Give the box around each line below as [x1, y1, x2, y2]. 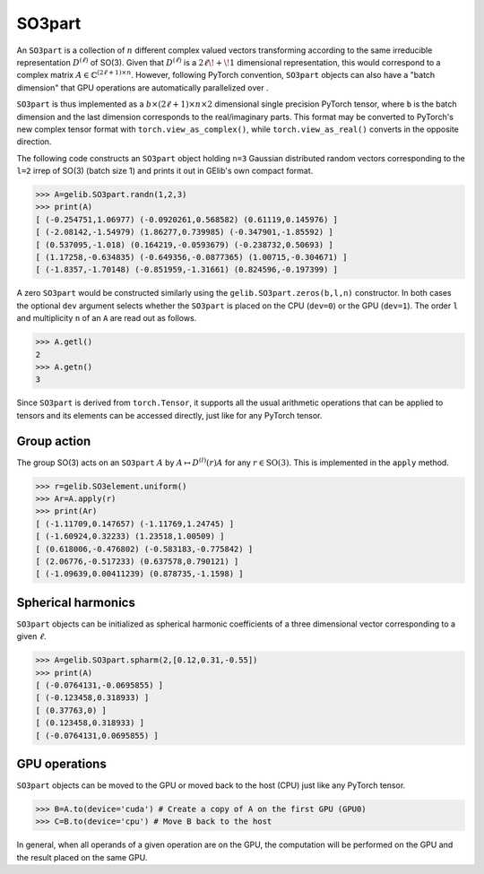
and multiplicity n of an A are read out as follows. [16, 313, 197, 324]
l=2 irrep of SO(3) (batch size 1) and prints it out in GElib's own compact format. [16, 166, 314, 177]
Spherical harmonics [16, 594, 136, 610]
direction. [16, 136, 52, 147]
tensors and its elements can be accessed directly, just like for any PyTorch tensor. [16, 410, 323, 420]
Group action [16, 433, 91, 448]
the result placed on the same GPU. [16, 852, 148, 862]
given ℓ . [16, 631, 47, 642]
